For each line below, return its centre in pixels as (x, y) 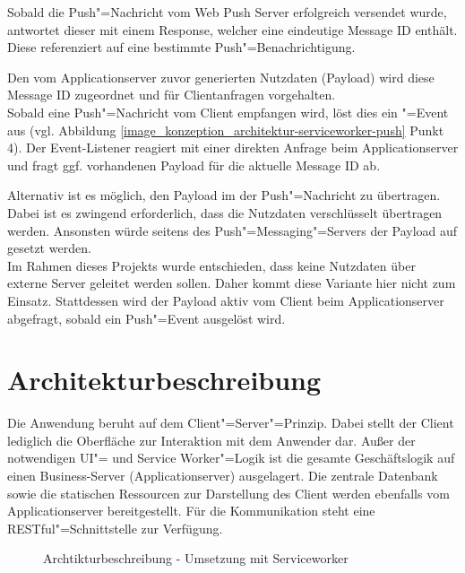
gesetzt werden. (49, 248)
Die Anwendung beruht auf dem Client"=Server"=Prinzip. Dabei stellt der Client (231, 423)
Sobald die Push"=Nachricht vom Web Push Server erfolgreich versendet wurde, (227, 12)
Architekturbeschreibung (164, 380)
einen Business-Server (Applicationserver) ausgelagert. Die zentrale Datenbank (223, 475)
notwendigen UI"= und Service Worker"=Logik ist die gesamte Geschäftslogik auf (231, 458)
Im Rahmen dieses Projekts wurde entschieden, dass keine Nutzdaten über (211, 265)
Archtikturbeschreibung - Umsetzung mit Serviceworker (196, 558)
